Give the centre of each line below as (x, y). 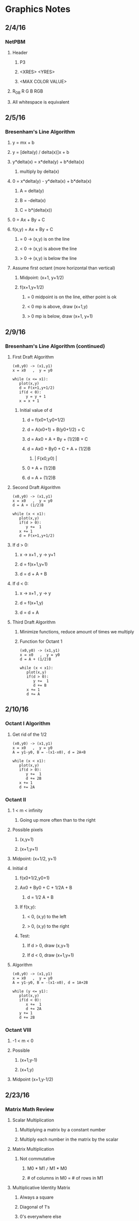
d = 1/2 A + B (40, 897)
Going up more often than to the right (58, 820)
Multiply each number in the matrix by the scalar (69, 1139)
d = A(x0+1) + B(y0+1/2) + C (56, 430)
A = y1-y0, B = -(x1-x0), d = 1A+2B (50, 983)
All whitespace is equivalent (41, 102)
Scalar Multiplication (33, 1120)
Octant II (16, 799)
